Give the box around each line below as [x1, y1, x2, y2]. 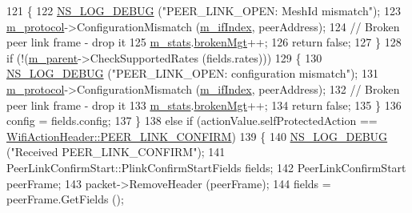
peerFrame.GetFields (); [6, 191, 124, 207]
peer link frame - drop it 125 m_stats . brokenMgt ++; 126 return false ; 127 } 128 [6, 34, 402, 50]
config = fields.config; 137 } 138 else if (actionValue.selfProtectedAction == [6, 112, 378, 129]
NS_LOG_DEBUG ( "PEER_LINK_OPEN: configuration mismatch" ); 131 [6, 65, 378, 82]
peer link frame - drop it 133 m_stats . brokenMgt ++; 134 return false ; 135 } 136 [6, 96, 402, 113]
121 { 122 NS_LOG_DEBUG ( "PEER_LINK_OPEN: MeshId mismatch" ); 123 [6, 2, 401, 18]
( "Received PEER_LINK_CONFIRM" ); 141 [6, 143, 226, 160]
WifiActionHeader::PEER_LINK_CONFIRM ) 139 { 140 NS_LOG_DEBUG [6, 127, 388, 144]
